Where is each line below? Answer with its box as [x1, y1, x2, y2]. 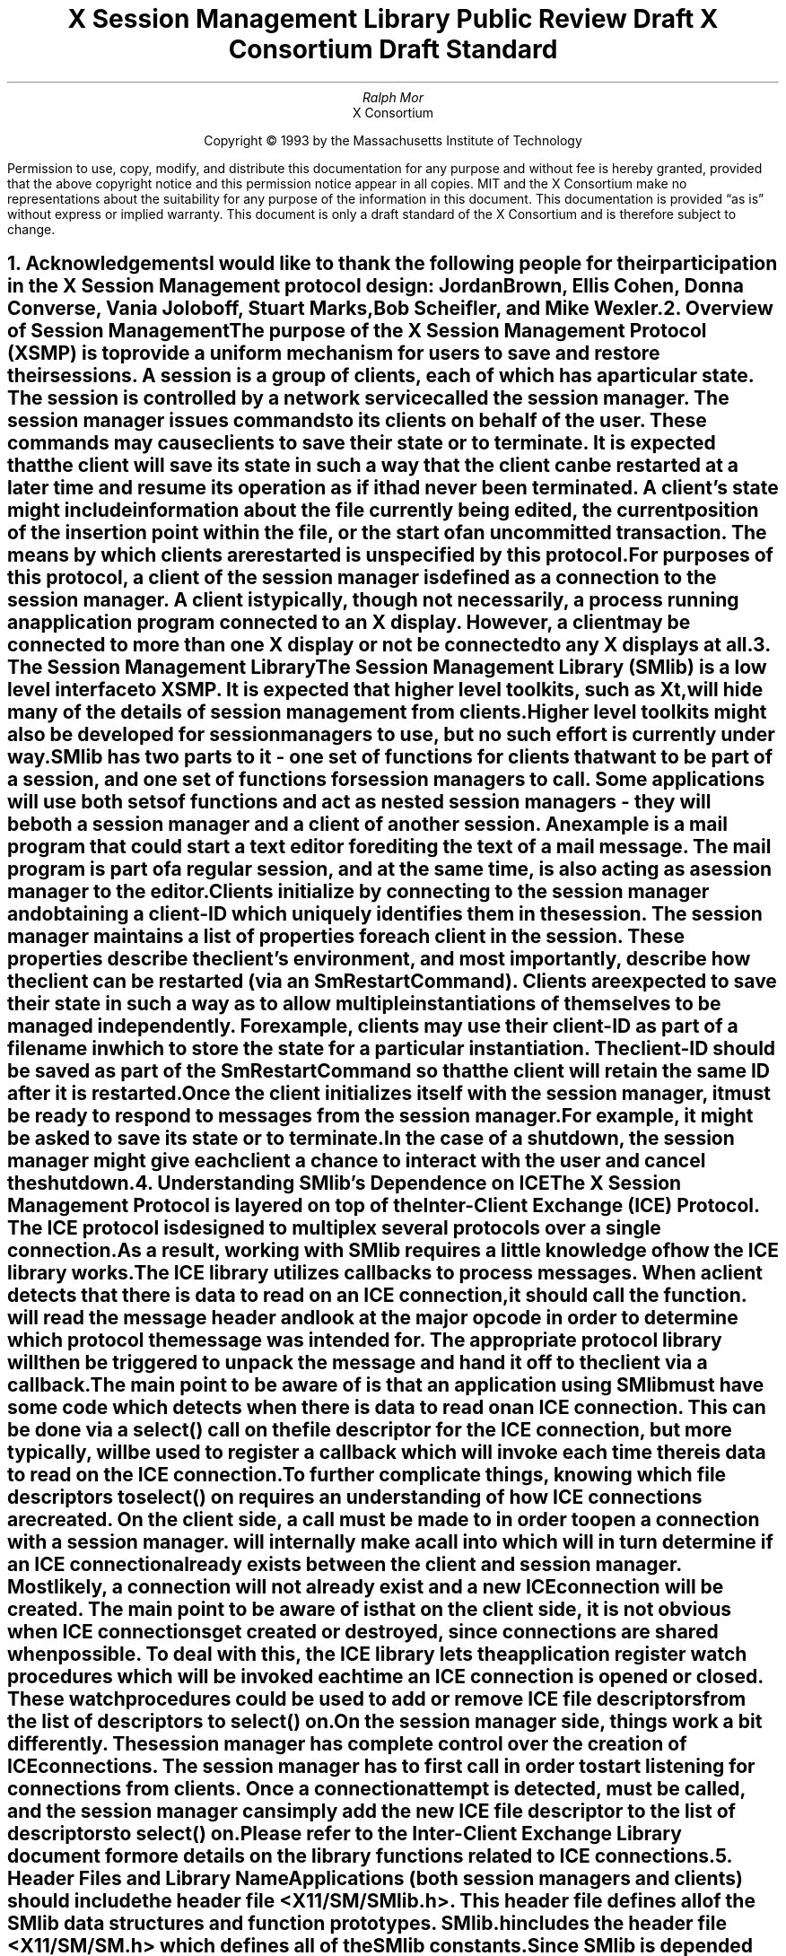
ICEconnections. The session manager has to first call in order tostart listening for [7, 1755, 755, 1778]
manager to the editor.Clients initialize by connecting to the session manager [7, 880, 710, 904]
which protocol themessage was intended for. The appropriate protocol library [7, 1329, 722, 1352]
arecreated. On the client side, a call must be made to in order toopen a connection [7, 1508, 760, 1532]
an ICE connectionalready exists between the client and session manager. [7, 1553, 682, 1576]
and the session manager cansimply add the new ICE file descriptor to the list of [7, 1800, 736, 1823]
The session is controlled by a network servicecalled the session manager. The [7, 387, 729, 410]
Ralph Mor [362, 89, 424, 105]
